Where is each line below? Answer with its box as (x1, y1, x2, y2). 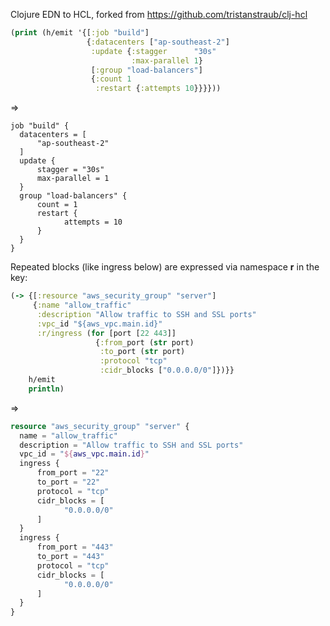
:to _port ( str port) (99, 347, 186, 357)
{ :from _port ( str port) (95, 337, 195, 348)
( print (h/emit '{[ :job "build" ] (10, 28, 150, 38)
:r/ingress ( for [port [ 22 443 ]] (36, 328, 177, 338)
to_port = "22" (36, 477, 101, 487)
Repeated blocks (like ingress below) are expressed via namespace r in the (10, 261, 320, 273)
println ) (28, 384, 65, 394)
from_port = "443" (36, 542, 114, 553)
